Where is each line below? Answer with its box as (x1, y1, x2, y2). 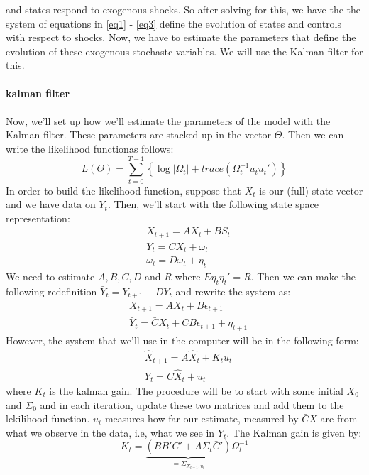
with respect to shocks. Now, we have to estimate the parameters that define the (6, 30, 356, 45)
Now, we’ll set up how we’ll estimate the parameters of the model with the (6, 113, 331, 128)
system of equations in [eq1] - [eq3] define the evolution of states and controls (6, 16, 342, 31)
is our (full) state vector (259, 182, 363, 197)
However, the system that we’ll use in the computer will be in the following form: (6, 333, 359, 348)
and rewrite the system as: (175, 284, 291, 299)
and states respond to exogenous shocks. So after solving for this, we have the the (6, 2, 361, 16)
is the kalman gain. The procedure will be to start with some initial (49, 383, 343, 398)
